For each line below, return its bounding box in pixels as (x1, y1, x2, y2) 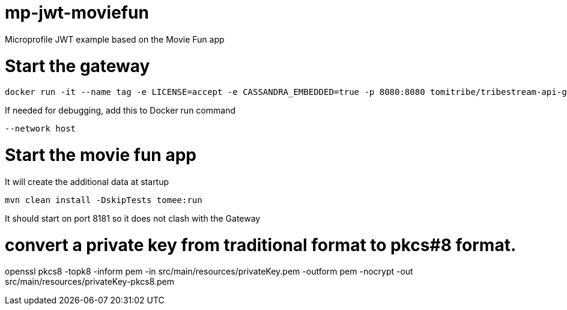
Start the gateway (5, 55, 150, 76)
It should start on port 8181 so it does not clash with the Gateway (5, 213, 261, 223)
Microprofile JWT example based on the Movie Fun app (5, 34, 225, 44)
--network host (5, 124, 76, 134)
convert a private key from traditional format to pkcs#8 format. (5, 234, 517, 255)
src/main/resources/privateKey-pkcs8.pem (5, 276, 175, 287)
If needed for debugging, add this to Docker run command (5, 105, 235, 116)
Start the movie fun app (5, 145, 196, 165)
